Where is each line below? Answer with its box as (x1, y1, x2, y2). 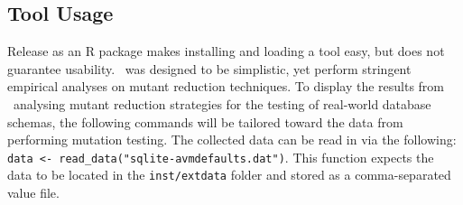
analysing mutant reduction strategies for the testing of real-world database (13, 94, 431, 113)
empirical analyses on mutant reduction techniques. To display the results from (7, 77, 445, 96)
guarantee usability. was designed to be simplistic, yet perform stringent (7, 59, 412, 78)
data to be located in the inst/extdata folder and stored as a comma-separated (7, 165, 451, 184)
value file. (7, 183, 60, 202)
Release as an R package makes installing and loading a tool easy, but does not (7, 42, 445, 61)
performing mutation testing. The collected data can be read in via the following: (7, 130, 457, 149)
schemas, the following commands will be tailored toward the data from (7, 112, 403, 131)
